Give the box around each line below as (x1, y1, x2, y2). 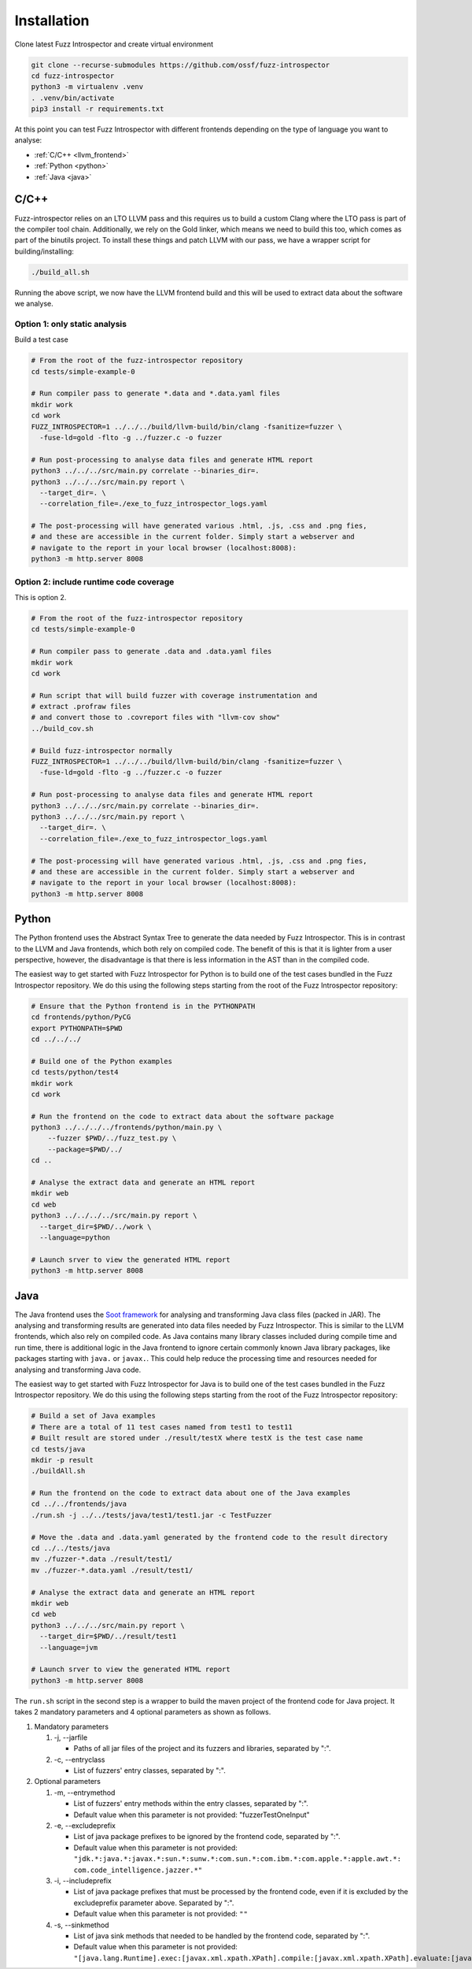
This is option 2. (14, 592, 67, 602)
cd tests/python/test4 (31, 1068, 119, 1077)
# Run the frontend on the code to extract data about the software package (31, 1111, 334, 1121)
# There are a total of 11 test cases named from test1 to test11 (31, 1422, 293, 1431)
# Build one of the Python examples (31, 1056, 173, 1066)
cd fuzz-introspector (31, 71, 115, 80)
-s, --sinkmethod (53, 1920, 109, 1930)
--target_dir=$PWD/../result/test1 (39, 1632, 177, 1641)
